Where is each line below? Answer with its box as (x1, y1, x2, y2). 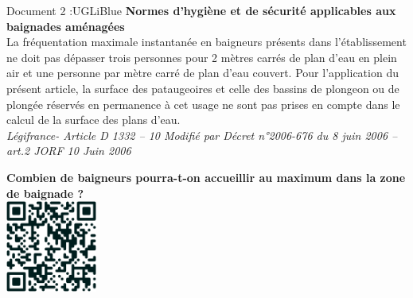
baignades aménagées (6, 17, 125, 34)
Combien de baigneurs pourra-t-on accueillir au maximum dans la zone (6, 168, 406, 185)
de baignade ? (6, 184, 84, 201)
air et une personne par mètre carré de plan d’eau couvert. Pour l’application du (6, 64, 399, 81)
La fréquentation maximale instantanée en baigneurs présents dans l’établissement (6, 33, 407, 50)
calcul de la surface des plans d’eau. (6, 111, 181, 128)
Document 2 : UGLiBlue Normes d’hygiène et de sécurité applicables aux (6, 2, 396, 18)
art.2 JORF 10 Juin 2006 (6, 142, 131, 159)
